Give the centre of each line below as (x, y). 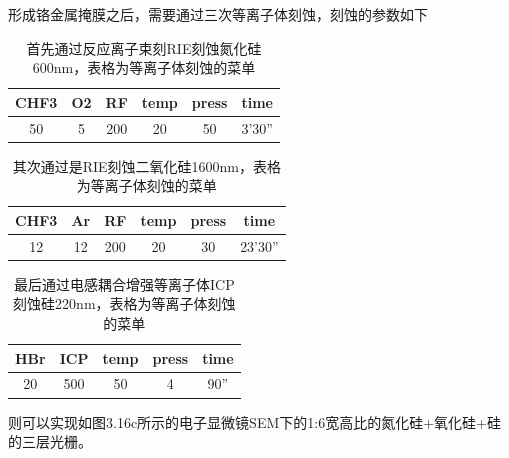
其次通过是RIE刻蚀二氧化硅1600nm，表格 (146, 165)
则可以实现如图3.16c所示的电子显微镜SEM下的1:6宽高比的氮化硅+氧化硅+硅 (254, 421)
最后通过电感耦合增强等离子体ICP (124, 283)
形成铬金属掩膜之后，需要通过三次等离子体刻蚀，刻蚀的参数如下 (218, 14)
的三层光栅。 (50, 441)
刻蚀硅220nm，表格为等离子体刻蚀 (124, 303)
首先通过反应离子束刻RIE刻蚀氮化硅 (144, 47)
